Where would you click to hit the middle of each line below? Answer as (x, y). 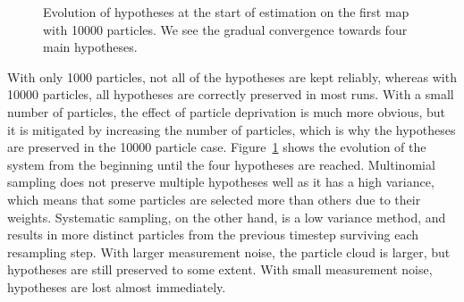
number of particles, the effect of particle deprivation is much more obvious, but (227, 111)
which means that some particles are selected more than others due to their (214, 199)
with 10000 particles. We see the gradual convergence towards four (225, 29)
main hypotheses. (90, 47)
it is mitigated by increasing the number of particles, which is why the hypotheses (232, 129)
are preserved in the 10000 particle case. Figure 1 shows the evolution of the (217, 147)
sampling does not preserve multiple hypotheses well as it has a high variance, (221, 182)
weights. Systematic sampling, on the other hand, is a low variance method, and (227, 217)
